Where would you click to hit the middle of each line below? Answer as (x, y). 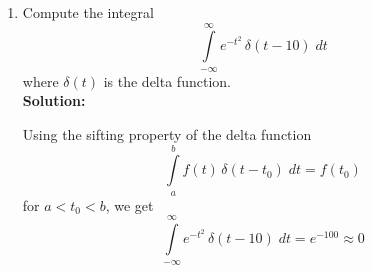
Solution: (54, 100)
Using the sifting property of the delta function (167, 133)
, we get (129, 204)
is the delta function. (167, 80)
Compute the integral (88, 12)
